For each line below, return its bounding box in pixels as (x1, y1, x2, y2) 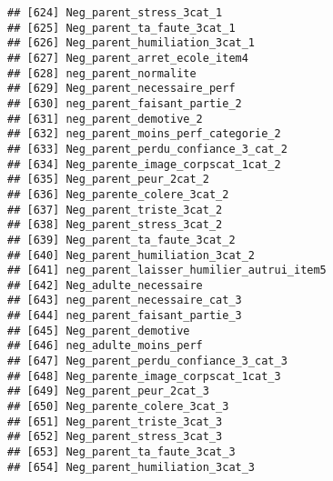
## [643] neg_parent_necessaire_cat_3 (7, 294, 242, 307)
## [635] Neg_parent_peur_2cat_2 (7, 173, 209, 186)
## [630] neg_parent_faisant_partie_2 (7, 96, 242, 110)
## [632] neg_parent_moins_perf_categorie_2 (7, 127, 281, 141)
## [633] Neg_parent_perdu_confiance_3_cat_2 (7, 142, 288, 155)
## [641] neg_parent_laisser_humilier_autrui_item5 (7, 264, 327, 277)
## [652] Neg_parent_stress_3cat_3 (7, 430, 223, 444)
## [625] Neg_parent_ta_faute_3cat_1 (7, 21, 236, 35)
